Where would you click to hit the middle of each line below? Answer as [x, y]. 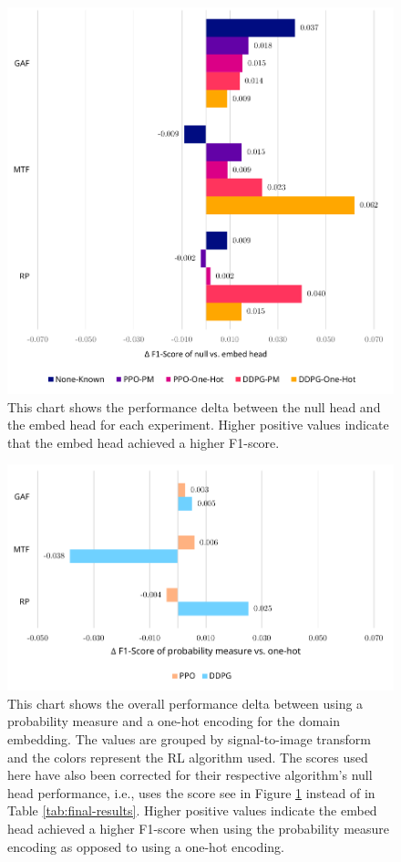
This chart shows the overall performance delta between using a [185, 703]
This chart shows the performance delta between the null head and [194, 406]
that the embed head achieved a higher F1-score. [144, 442]
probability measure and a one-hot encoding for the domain [174, 721]
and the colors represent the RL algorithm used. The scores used [188, 757]
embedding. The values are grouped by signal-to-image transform [189, 739]
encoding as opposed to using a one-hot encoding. [146, 846]
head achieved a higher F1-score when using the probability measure [199, 829]
